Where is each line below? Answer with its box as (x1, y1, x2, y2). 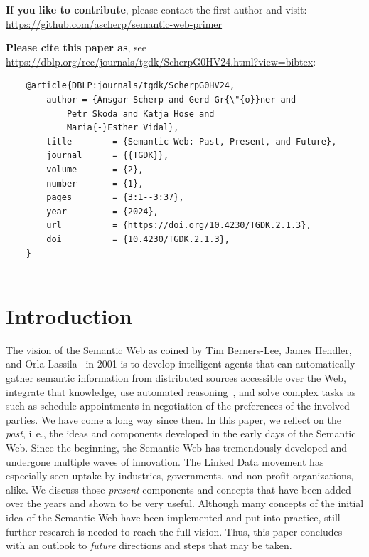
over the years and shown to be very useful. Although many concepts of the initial (6, 496, 364, 511)
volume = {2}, (46, 164, 144, 175)
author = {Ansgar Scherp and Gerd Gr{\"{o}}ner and (46, 94, 296, 105)
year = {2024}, (46, 206, 159, 217)
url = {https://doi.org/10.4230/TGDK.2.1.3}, (46, 220, 311, 231)
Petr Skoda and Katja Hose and (66, 108, 215, 119)
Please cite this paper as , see (6, 40, 147, 55)
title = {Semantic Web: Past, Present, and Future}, (46, 136, 337, 147)
